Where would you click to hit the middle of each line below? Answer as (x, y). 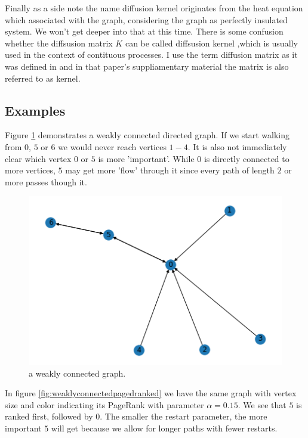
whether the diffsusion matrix (59, 43)
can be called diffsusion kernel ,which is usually (211, 43)
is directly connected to (247, 158)
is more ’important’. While (146, 158)
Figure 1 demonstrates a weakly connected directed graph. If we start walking (147, 135)
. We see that (262, 404)
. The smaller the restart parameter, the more (184, 416)
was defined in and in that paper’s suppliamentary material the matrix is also (147, 66)
